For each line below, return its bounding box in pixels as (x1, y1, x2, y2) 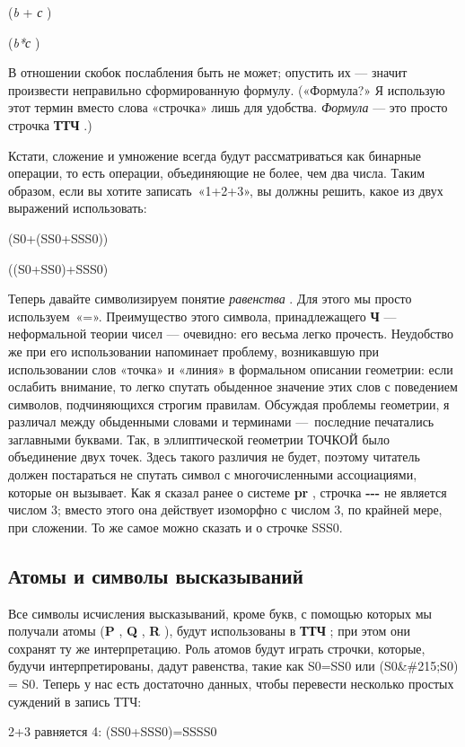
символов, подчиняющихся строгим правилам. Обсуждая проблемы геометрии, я (8, 394, 450, 413)
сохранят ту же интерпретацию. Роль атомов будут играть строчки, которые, (8, 638, 426, 657)
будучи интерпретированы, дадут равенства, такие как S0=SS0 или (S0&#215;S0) (8, 656, 459, 675)
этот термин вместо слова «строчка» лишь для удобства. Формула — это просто (8, 98, 448, 117)
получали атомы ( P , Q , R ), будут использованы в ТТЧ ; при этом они (8, 621, 410, 640)
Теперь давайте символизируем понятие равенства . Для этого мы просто (8, 289, 412, 308)
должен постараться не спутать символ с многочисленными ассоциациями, (8, 465, 417, 484)
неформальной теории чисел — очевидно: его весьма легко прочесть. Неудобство (8, 324, 453, 343)
